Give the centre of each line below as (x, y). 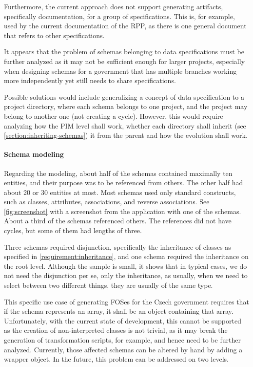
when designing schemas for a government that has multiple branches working (120, 71)
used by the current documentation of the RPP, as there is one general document (125, 26)
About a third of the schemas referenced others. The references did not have (118, 221)
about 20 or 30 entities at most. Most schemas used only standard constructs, (120, 192)
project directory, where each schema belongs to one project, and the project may (126, 106)
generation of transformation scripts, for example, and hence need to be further (122, 340)
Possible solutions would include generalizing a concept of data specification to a (124, 97)
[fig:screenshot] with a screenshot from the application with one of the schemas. (123, 211)
